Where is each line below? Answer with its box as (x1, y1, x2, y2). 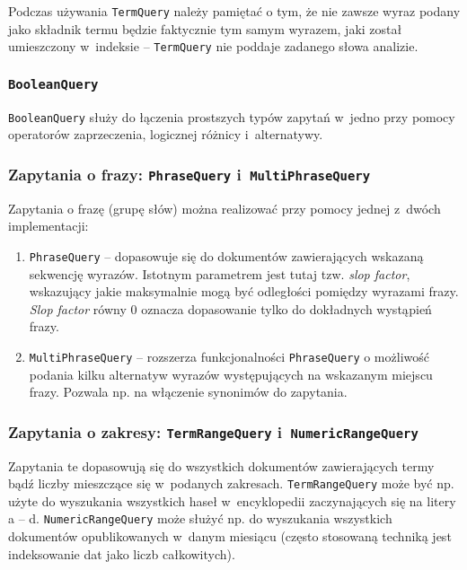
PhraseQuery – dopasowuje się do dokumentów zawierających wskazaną (29, 246, 424, 265)
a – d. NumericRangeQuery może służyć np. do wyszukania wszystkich (8, 509, 392, 528)
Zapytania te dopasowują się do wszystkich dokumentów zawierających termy (8, 456, 435, 475)
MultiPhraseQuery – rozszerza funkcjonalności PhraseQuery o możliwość (29, 346, 429, 365)
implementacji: (8, 216, 89, 235)
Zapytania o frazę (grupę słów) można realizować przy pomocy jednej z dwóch (8, 198, 441, 217)
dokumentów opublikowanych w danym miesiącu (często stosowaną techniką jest (8, 527, 452, 546)
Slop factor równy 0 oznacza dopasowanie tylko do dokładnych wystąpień (29, 299, 432, 318)
